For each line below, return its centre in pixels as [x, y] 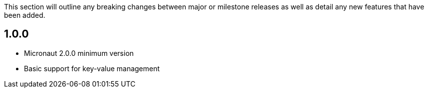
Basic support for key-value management [92, 68]
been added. [25, 15]
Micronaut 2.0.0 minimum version [79, 53]
